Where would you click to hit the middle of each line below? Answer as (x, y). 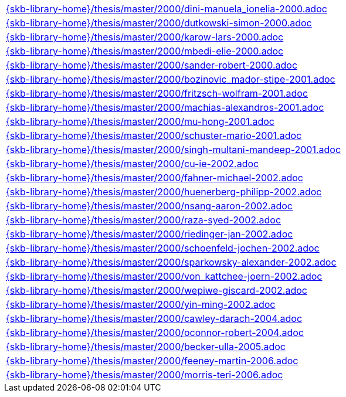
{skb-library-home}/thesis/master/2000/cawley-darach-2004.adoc (154, 318)
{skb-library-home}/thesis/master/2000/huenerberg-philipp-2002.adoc (164, 192)
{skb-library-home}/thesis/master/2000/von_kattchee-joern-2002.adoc (164, 276)
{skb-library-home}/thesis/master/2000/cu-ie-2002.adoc (133, 164)
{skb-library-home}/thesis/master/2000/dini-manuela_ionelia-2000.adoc (167, 9)
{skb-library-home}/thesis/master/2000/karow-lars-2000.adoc (145, 37)
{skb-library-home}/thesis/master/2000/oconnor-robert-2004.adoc (155, 332)
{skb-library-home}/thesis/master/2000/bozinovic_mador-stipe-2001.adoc (171, 79)
